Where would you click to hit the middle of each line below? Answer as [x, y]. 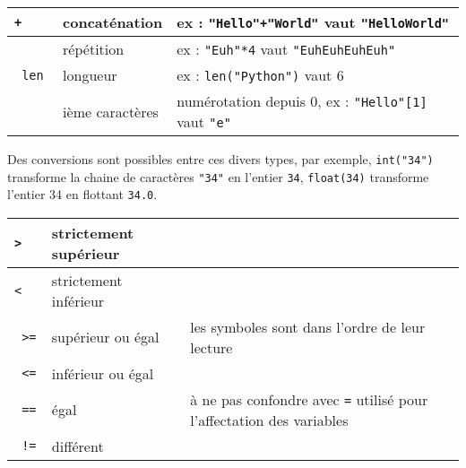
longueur [90, 75]
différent [78, 446]
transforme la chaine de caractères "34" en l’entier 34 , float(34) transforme [218, 176]
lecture [211, 347]
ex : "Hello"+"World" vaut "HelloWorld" [313, 22]
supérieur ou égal [105, 337]
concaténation [113, 22]
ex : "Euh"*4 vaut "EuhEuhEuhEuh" [286, 49]
